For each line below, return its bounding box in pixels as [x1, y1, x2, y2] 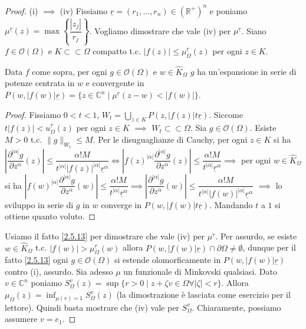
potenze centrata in [5, 77, 75, 89]
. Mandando [209, 198, 253, 210]
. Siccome [209, 108, 243, 120]
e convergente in [85, 77, 144, 89]
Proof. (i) [5, 4, 38, 17]
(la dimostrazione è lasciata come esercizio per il [116, 288, 291, 301]
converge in [101, 198, 142, 210]
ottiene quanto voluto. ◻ [5, 210, 96, 222]
